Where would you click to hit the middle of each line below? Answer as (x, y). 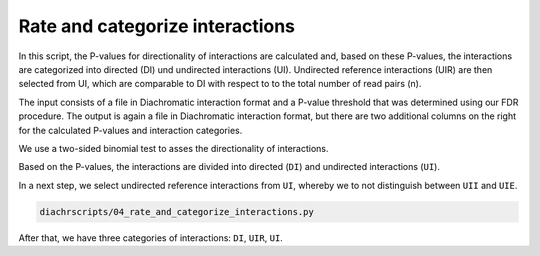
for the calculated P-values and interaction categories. (130, 130)
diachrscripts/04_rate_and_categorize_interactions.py (176, 211)
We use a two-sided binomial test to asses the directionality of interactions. (173, 148)
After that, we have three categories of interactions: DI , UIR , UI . (151, 237)
